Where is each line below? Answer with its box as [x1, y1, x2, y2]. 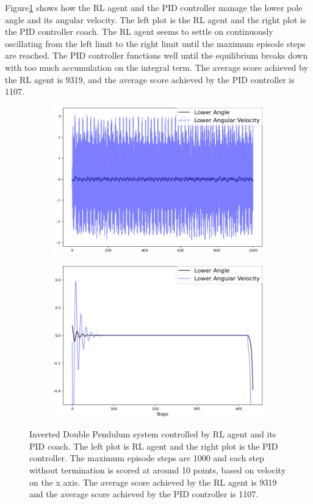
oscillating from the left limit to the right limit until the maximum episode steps [5, 37, 306, 49]
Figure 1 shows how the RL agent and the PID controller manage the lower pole [5, 1, 303, 13]
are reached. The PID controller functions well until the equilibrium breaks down [5, 49, 308, 62]
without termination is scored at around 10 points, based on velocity [29, 463, 286, 476]
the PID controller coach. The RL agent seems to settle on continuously [5, 25, 273, 38]
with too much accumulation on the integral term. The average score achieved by [5, 60, 308, 73]
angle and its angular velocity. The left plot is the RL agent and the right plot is [5, 13, 306, 26]
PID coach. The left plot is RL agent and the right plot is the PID [29, 439, 278, 452]
